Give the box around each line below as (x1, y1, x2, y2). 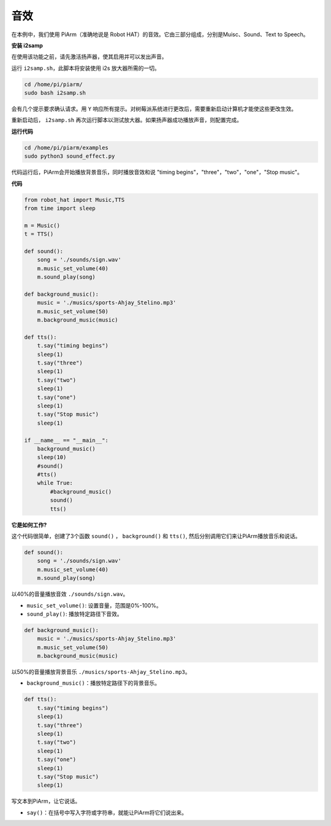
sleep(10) (37, 454, 67, 461)
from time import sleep (24, 204, 96, 212)
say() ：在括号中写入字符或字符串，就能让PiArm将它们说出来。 (26, 809, 187, 816)
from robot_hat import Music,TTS (24, 196, 125, 203)
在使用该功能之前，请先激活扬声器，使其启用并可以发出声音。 (11, 53, 167, 61)
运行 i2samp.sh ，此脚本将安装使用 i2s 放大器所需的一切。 (11, 64, 160, 72)
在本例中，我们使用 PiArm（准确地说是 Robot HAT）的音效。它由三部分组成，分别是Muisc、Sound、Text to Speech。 (11, 31, 309, 38)
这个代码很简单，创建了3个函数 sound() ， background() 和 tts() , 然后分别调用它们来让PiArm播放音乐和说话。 (11, 533, 301, 540)
